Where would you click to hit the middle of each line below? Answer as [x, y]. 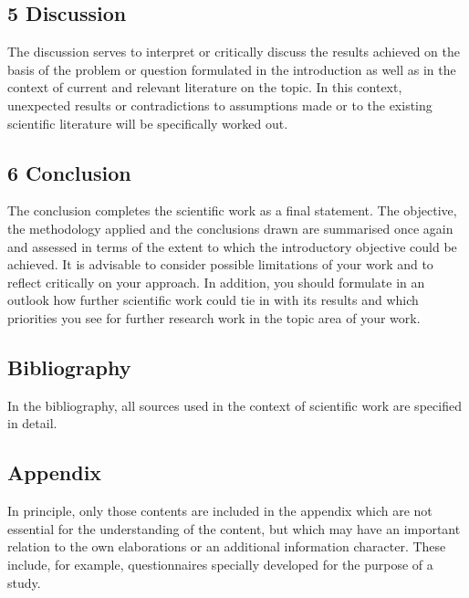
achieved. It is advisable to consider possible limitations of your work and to [220, 264]
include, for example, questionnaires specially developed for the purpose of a [220, 564]
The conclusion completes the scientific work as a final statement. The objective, [232, 210]
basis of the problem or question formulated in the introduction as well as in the [232, 69]
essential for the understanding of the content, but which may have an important [234, 528]
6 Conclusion [69, 172]
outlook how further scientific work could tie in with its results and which [213, 300]
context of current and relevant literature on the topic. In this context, [205, 87]
